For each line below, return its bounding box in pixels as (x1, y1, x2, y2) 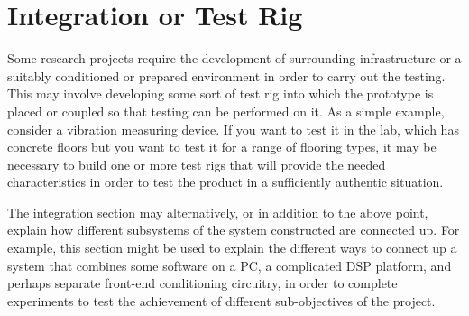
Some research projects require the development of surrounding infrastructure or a (7, 49, 462, 68)
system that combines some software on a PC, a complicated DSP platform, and (7, 256, 452, 274)
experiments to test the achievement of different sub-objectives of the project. (7, 291, 436, 310)
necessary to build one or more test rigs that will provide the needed (7, 154, 386, 173)
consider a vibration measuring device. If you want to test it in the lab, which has (7, 119, 459, 138)
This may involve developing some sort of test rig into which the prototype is (7, 84, 434, 103)
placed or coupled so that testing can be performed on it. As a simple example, (7, 101, 445, 120)
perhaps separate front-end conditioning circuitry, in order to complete (7, 274, 398, 293)
